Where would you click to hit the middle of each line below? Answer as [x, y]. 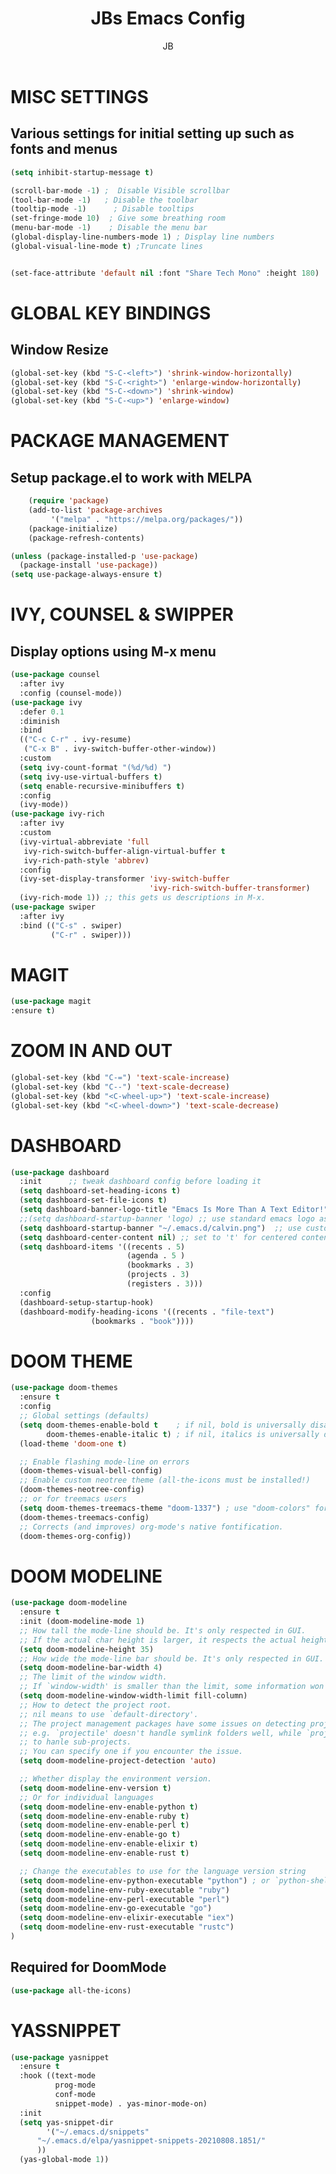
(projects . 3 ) [158, 1275]
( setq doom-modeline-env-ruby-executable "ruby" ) [124, 1890]
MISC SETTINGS [79, 96]
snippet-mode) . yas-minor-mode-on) [131, 2103]
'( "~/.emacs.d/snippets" [98, 2132]
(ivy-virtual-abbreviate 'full [84, 842]
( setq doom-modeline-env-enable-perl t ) [104, 1825]
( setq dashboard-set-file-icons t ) [93, 1200]
